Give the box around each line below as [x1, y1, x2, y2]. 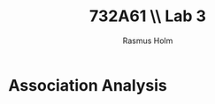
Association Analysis [8, 75, 167, 95]
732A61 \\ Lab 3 [88, 6, 207, 26]
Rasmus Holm [122, 35, 173, 46]
